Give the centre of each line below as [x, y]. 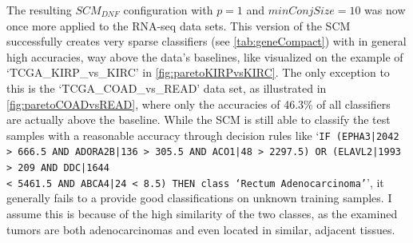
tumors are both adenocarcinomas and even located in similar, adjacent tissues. [201, 229]
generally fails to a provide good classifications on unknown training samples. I [199, 198]
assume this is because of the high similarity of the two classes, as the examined [202, 213]
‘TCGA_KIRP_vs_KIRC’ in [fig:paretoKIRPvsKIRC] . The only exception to [198, 72]
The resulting [39, 10]
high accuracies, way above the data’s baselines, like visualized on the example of [205, 56]
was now [385, 10]
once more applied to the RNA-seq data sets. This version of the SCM [179, 25]
